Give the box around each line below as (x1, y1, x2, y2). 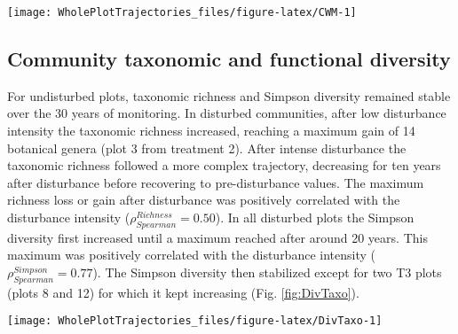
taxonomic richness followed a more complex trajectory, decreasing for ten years (7, 156, 441, 175)
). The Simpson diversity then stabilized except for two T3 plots (92, 263, 442, 281)
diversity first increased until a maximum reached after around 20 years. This (7, 228, 428, 246)
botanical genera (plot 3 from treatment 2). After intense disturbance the (7, 138, 407, 157)
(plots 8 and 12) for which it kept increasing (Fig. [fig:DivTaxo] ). (7, 283, 359, 301)
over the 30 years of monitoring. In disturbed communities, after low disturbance (7, 104, 446, 122)
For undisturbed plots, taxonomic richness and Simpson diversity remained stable (7, 86, 451, 105)
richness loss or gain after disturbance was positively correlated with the (7, 190, 400, 209)
